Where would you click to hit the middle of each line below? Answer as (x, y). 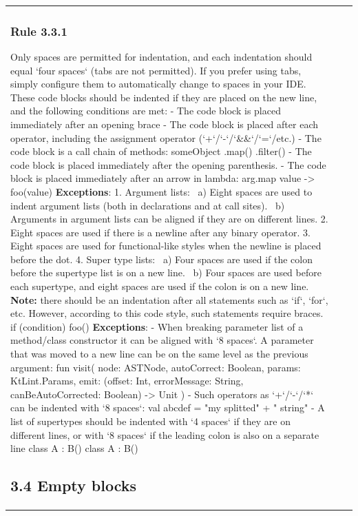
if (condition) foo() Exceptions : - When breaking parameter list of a (157, 326)
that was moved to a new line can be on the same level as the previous (159, 354)
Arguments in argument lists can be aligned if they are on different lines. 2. (169, 219)
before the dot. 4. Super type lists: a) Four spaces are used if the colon (162, 259)
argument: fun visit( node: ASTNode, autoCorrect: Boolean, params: (156, 367)
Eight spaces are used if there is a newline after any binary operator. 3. (160, 232)
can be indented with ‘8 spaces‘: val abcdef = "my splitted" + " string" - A (168, 407)
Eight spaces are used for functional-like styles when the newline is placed (166, 246)
